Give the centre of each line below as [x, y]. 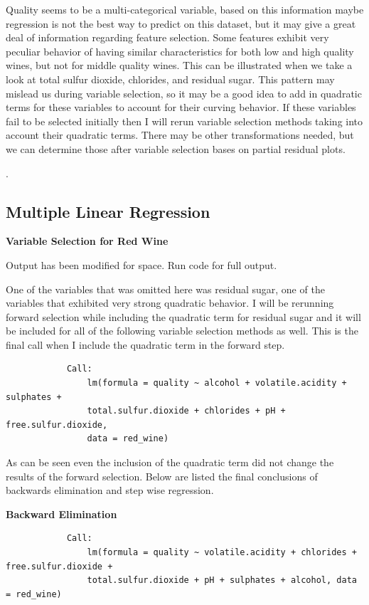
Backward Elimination [61, 514]
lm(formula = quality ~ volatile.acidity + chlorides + [222, 553]
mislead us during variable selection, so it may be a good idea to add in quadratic [184, 93]
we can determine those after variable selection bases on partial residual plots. [176, 148]
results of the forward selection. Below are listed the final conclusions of [162, 476]
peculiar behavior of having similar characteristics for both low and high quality [180, 51]
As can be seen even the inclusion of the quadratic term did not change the [170, 462]
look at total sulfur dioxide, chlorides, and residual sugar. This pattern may [170, 79]
